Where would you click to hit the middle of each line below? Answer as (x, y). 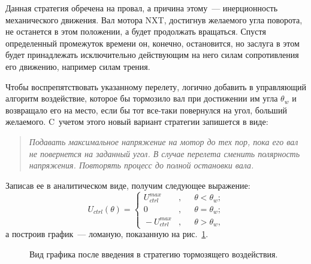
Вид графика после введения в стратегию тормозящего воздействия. (154, 254)
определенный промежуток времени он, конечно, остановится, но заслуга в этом (153, 43)
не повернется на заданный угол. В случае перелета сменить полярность (164, 153)
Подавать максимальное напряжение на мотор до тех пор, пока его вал (164, 141)
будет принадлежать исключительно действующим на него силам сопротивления (152, 55)
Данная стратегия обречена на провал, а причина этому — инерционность (142, 8)
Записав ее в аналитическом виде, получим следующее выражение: (128, 185)
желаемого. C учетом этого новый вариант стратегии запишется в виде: (137, 122)
